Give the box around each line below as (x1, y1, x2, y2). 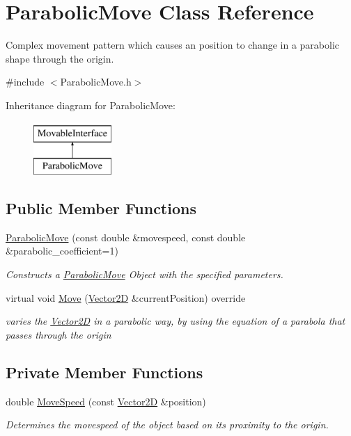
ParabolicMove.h (60, 74, 132, 89)
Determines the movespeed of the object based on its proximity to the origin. (6, 417, 329, 432)
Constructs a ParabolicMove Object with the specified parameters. (6, 267, 283, 282)
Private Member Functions (6, 361, 203, 382)
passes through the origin (6, 327, 111, 341)
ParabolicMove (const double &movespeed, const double (6, 229, 246, 244)
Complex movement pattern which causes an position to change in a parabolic (6, 38, 340, 52)
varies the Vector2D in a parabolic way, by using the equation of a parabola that (6, 314, 345, 328)
